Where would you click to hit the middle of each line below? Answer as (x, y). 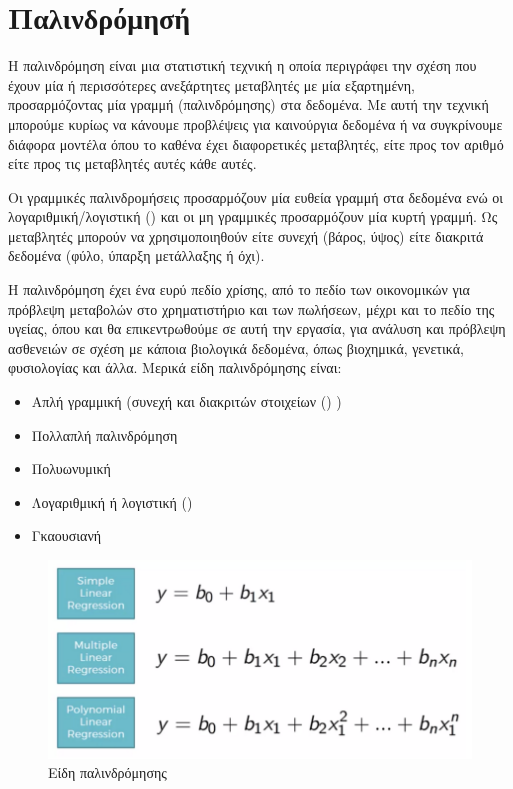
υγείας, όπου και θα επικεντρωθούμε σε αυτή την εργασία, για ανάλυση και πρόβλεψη (257, 328)
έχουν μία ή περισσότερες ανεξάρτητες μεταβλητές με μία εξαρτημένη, (211, 84)
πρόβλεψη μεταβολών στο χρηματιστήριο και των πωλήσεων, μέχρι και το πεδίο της (251, 308)
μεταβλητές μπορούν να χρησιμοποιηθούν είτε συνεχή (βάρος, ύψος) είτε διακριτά (246, 235)
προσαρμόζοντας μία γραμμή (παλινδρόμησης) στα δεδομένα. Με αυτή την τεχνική (248, 104)
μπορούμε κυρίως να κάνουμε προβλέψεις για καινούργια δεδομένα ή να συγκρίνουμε (255, 123)
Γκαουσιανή (66, 535)
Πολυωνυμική (71, 468)
